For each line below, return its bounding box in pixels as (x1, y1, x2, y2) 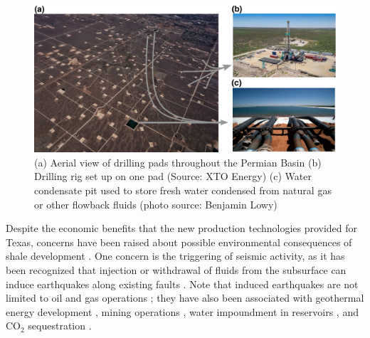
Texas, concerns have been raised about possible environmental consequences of (6, 234, 352, 249)
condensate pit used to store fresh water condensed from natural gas (34, 182, 332, 197)
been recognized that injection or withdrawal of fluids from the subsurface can (6, 262, 347, 277)
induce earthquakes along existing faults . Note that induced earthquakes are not (6, 276, 359, 291)
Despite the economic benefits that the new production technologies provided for (6, 221, 358, 236)
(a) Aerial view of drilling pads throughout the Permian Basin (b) (34, 154, 322, 169)
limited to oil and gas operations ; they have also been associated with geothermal (6, 290, 364, 305)
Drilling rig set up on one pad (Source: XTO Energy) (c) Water (34, 169, 312, 184)
